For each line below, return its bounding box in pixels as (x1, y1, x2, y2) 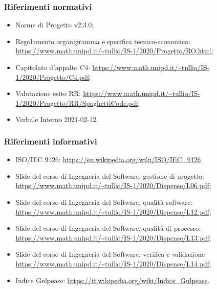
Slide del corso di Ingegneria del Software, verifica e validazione (15, 249, 205, 259)
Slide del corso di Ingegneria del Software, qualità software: (15, 196, 193, 207)
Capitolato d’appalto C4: (15, 62, 90, 72)
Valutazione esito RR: (15, 88, 81, 98)
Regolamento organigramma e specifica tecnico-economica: (15, 36, 191, 46)
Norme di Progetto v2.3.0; (15, 20, 94, 30)
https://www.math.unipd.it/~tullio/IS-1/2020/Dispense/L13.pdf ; (15, 232, 211, 242)
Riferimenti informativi (4, 135, 97, 147)
